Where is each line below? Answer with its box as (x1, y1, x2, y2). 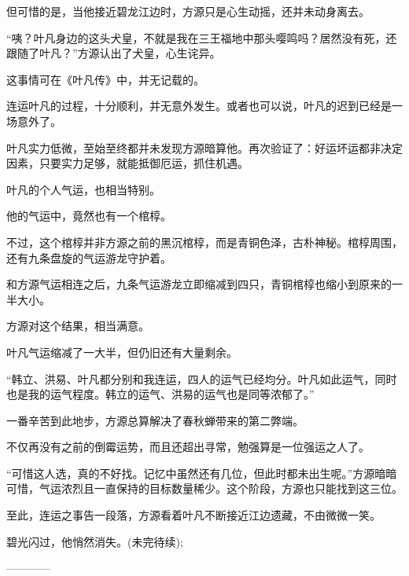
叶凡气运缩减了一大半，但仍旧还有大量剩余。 (6, 343, 238, 360)
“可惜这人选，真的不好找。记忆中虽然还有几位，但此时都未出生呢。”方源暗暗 (6, 464, 397, 481)
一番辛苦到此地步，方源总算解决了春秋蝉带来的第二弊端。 (6, 412, 304, 428)
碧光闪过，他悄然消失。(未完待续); (6, 533, 183, 549)
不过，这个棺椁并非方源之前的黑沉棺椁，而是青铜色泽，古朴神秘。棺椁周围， (6, 233, 403, 250)
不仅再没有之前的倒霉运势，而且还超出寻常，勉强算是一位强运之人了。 (6, 438, 370, 455)
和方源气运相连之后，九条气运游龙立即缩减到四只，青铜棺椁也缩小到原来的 (6, 276, 392, 292)
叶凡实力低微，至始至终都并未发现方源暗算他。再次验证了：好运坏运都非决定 (6, 139, 403, 156)
